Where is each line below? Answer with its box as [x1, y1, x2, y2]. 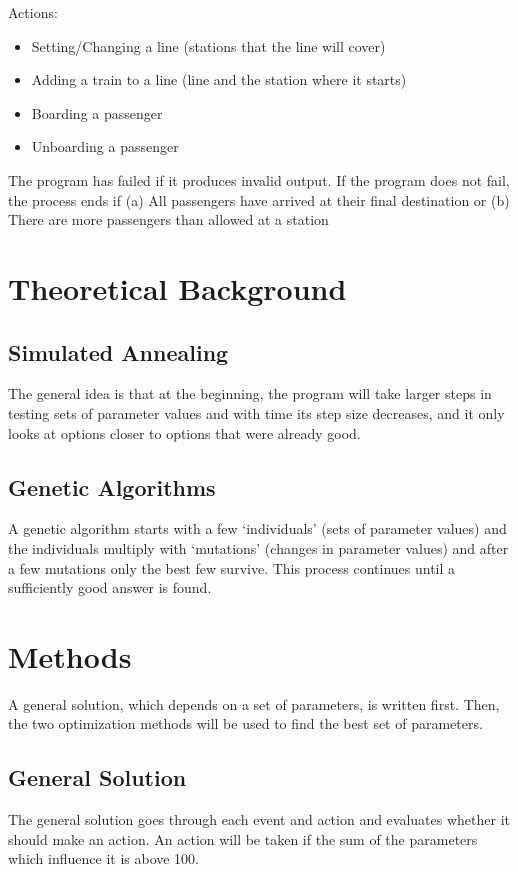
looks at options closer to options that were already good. [8, 422, 361, 443]
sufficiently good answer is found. [8, 577, 212, 598]
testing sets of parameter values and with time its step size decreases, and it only [8, 402, 505, 423]
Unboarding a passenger [31, 136, 179, 157]
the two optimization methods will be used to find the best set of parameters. [8, 713, 483, 734]
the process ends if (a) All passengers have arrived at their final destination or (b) [8, 189, 510, 210]
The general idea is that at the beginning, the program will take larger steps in [8, 383, 492, 404]
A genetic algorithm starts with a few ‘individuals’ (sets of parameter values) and [8, 518, 507, 539]
